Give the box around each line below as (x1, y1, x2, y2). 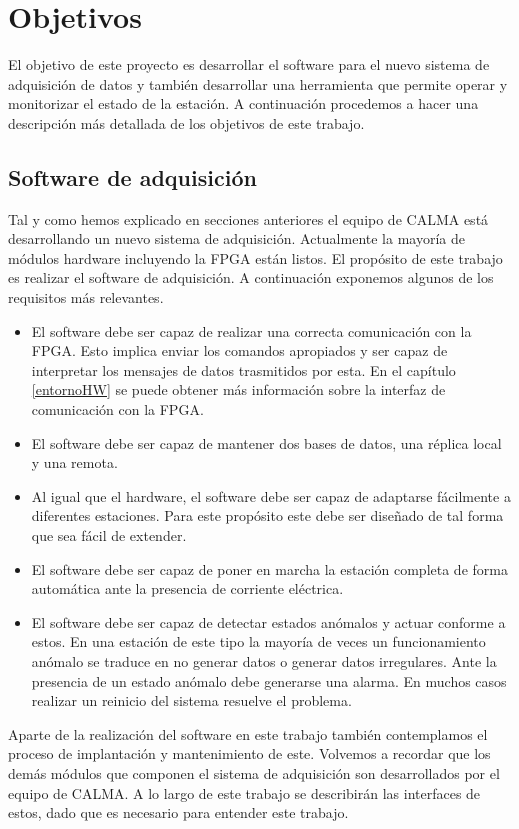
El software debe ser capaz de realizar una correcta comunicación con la (31, 320, 472, 341)
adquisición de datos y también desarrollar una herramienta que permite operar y (8, 73, 508, 94)
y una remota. (31, 452, 118, 473)
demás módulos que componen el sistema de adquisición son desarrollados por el (8, 762, 500, 783)
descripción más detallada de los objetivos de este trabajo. (8, 112, 365, 133)
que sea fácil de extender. (31, 525, 187, 546)
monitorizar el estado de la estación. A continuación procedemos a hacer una (8, 93, 479, 114)
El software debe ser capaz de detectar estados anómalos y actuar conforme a (31, 611, 506, 632)
